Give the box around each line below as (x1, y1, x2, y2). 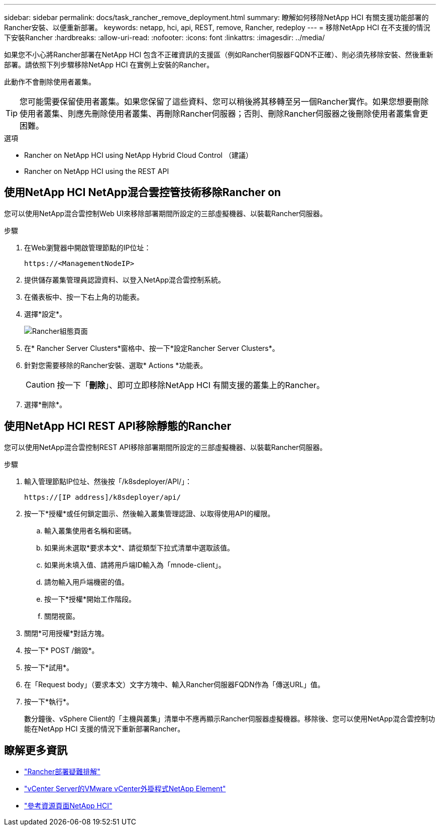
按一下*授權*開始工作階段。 (44, 594, 136, 603)
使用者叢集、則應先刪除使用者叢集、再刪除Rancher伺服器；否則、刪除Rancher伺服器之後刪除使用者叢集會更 (20, 109, 428, 119)
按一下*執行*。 (24, 697, 74, 706)
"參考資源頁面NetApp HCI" (24, 801, 113, 810)
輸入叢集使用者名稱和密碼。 (44, 526, 136, 535)
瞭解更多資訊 (4, 744, 67, 757)
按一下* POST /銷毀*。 (24, 645, 99, 655)
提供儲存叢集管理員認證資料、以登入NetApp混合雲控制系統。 (24, 275, 226, 284)
